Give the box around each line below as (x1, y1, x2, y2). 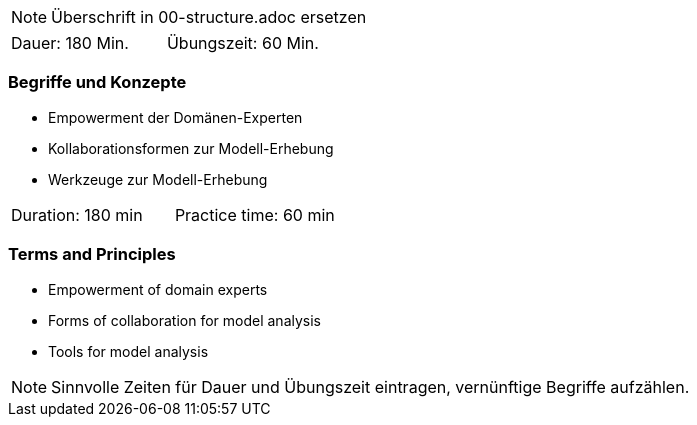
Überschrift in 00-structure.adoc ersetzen (51, 7, 367, 27)
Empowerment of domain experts (48, 280, 268, 298)
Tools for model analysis (48, 342, 209, 360)
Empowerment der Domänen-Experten (48, 108, 303, 126)
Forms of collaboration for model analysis (48, 311, 321, 329)
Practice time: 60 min (174, 204, 335, 225)
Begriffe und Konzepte (8, 72, 187, 93)
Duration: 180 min (11, 204, 143, 225)
